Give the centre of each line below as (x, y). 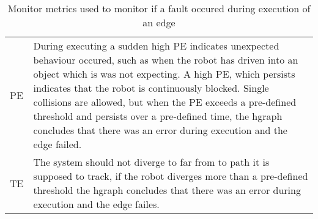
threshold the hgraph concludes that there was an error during (167, 190)
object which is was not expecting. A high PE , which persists (164, 74)
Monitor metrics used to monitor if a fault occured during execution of (159, 8)
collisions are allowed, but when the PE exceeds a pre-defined (165, 102)
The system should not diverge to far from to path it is (151, 162)
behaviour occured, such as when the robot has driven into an (166, 60)
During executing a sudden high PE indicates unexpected (156, 46)
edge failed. (57, 144)
